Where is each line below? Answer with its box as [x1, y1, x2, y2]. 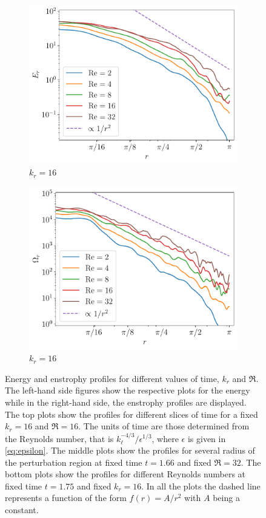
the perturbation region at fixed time [5, 455, 142, 468]
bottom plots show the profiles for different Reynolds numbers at [5, 468, 246, 480]
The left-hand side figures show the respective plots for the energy [5, 384, 250, 397]
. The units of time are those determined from [78, 420, 250, 432]
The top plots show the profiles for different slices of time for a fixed [5, 407, 258, 420]
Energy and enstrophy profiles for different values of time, [5, 372, 219, 384]
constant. [5, 503, 39, 516]
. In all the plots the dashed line [141, 479, 261, 492]
